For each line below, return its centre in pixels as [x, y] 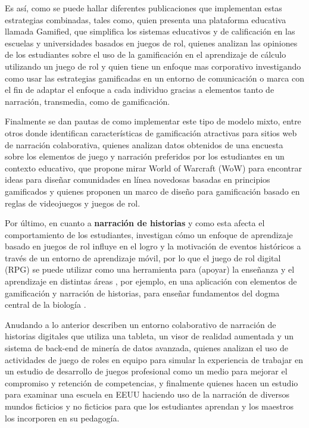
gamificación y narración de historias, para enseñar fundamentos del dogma [142, 293]
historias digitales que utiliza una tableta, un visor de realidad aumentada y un [149, 336]
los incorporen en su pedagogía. [62, 418]
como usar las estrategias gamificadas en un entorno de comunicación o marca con [154, 78]
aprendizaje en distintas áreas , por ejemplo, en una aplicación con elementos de [151, 281]
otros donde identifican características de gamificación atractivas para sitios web [151, 132]
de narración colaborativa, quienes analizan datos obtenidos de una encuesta [144, 144]
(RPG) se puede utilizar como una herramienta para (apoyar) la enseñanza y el [150, 269]
